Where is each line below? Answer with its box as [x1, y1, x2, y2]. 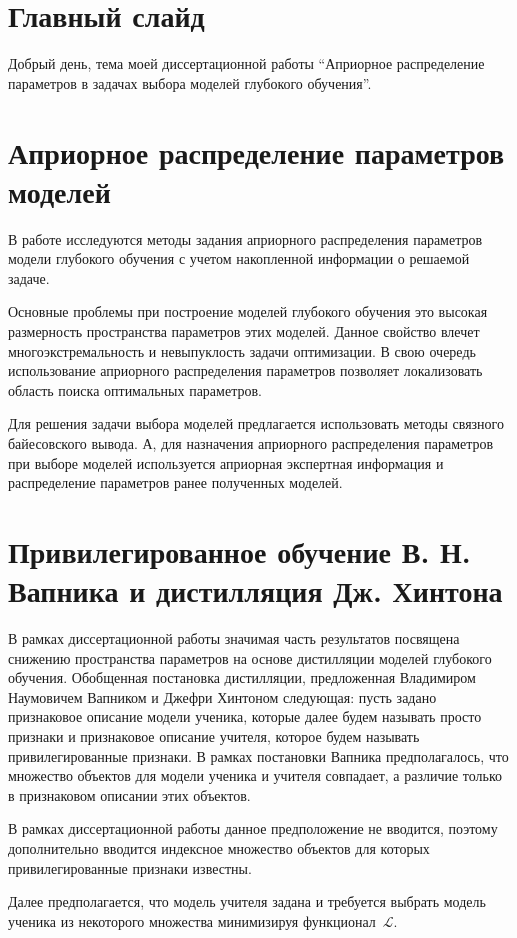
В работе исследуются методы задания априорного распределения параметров [8, 228, 483, 249]
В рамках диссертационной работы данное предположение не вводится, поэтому [8, 818, 498, 839]
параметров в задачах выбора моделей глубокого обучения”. [8, 72, 372, 93]
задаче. [8, 267, 50, 288]
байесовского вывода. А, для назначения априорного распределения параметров [8, 432, 494, 453]
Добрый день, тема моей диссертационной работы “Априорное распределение [8, 53, 485, 74]
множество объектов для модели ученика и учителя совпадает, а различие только [8, 765, 503, 786]
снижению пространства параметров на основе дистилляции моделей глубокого [8, 647, 492, 668]
